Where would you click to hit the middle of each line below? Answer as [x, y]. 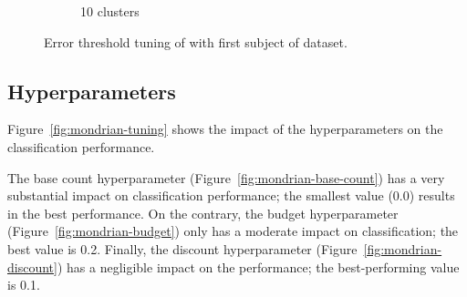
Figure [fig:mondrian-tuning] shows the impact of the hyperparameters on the [225, 129]
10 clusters [110, 11]
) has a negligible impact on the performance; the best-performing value [258, 266]
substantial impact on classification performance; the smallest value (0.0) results [231, 195]
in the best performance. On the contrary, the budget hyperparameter [203, 213]
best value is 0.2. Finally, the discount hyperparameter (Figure [182, 248]
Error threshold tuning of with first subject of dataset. [196, 41]
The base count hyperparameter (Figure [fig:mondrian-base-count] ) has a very [226, 177]
